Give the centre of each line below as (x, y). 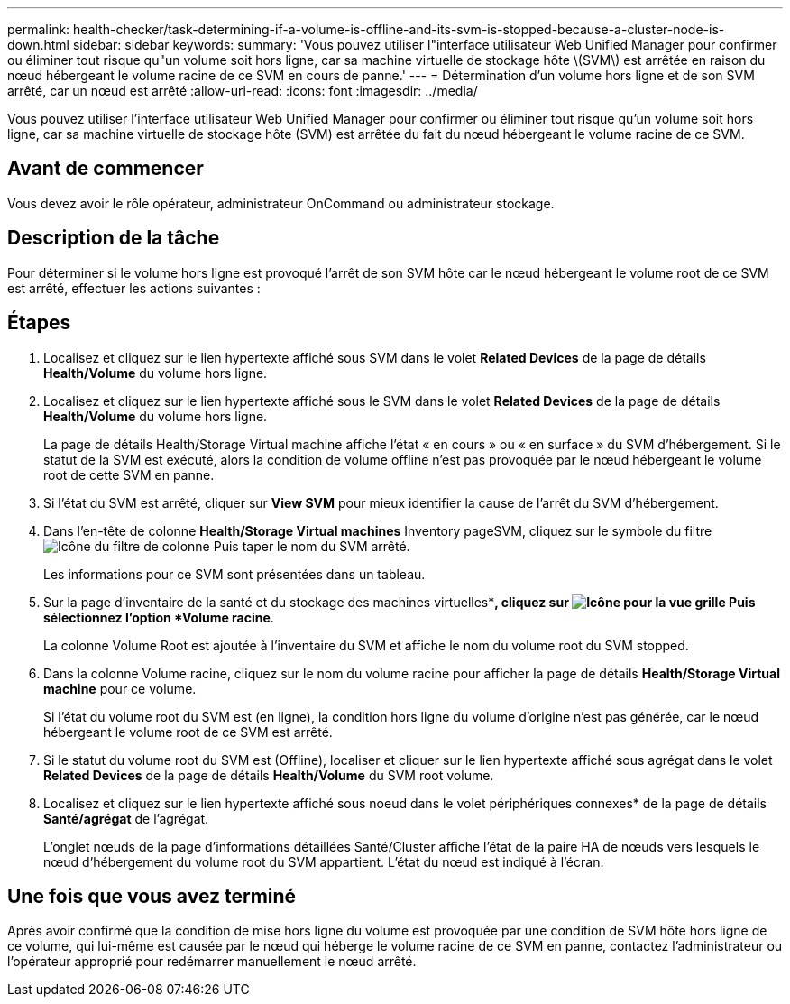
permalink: (39, 29)
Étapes (39, 323)
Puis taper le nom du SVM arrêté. (312, 546)
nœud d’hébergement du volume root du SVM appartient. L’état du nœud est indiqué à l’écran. (324, 861)
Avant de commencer (106, 169)
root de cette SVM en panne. (129, 474)
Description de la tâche (114, 238)
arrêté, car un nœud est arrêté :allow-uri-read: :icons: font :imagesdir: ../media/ (243, 91)
